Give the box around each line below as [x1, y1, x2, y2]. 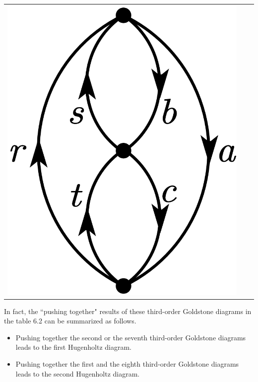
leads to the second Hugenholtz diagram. [15, 368, 140, 379]
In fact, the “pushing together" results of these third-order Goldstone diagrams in [4, 306, 252, 316]
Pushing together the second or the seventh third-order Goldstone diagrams [15, 332, 246, 342]
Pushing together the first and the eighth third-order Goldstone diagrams [15, 358, 239, 369]
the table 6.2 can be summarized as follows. [4, 316, 136, 326]
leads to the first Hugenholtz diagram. [15, 342, 131, 352]
